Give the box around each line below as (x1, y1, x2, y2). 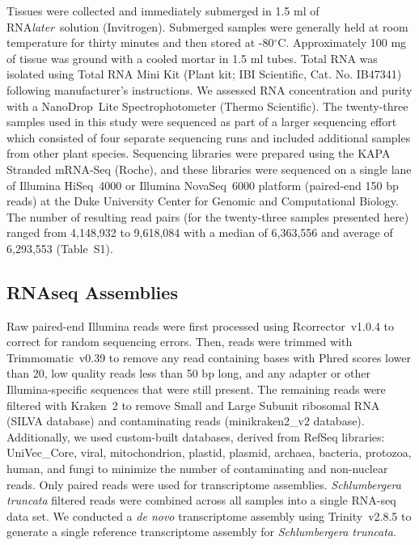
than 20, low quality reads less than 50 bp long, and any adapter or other (6, 365, 370, 382)
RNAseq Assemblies (6, 279, 178, 304)
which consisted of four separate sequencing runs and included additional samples (6, 129, 411, 146)
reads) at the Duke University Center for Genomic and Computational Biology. (6, 192, 399, 209)
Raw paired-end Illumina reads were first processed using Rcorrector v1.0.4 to (6, 317, 395, 334)
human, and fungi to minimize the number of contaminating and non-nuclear (6, 460, 388, 477)
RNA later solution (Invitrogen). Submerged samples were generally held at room (6, 18, 408, 35)
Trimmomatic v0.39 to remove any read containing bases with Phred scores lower (6, 349, 412, 365)
